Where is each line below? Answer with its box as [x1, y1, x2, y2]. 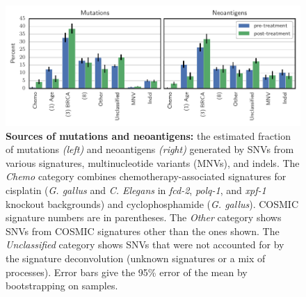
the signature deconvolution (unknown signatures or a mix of [6, 250, 266, 265]
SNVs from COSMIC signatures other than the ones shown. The [6, 223, 280, 238]
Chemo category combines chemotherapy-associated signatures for [6, 169, 287, 184]
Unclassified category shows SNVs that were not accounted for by [6, 237, 284, 252]
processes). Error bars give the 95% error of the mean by [6, 264, 248, 279]
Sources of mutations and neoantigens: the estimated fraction [6, 128, 291, 143]
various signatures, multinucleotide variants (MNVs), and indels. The [6, 155, 300, 170]
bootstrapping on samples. [6, 278, 118, 293]
